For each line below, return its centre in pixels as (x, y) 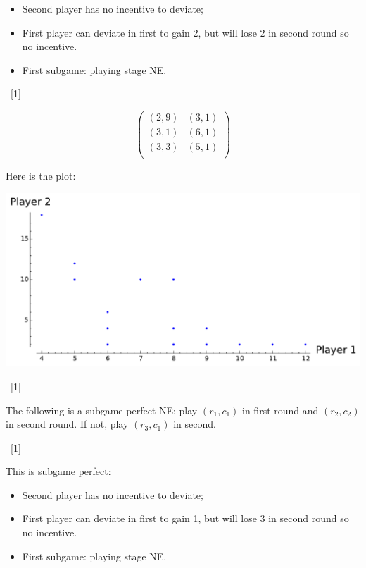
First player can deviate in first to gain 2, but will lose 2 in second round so (185, 32)
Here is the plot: (41, 176)
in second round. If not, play (67, 424)
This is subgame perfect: (58, 471)
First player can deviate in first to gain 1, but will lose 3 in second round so (185, 518)
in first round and (280, 410)
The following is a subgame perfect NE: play (102, 410)
